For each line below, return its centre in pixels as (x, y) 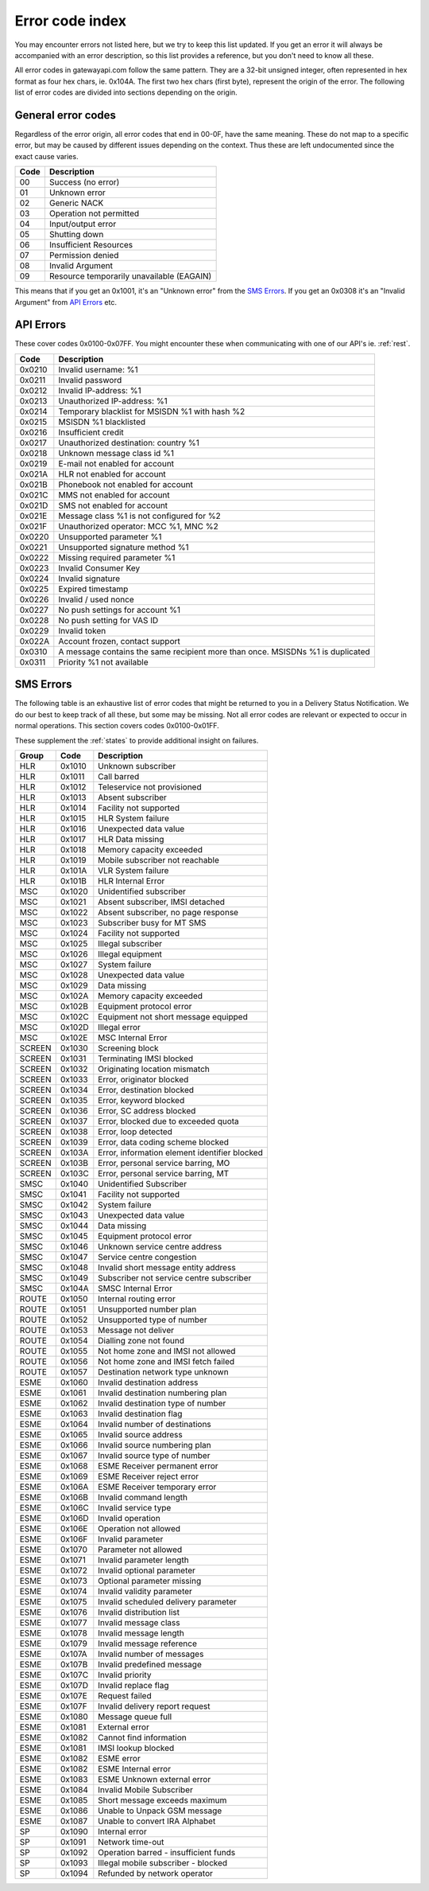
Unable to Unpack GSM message (160, 1811)
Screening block (128, 1048)
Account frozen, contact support (119, 641)
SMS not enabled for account (113, 505)
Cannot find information (142, 1737)
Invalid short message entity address (167, 1267)
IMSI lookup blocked (136, 1748)
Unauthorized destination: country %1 (129, 443)
